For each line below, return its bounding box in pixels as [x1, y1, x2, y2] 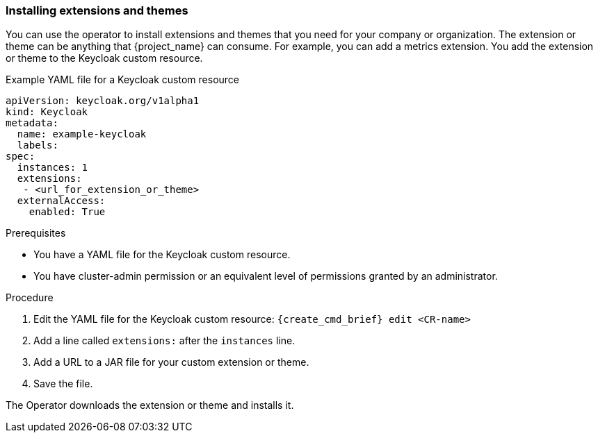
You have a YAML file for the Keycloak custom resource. [33, 249, 291, 261]
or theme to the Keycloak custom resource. [6, 52, 203, 65]
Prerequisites [6, 227, 66, 239]
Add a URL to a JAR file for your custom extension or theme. [33, 356, 309, 369]
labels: [17, 140, 58, 151]
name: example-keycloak [17, 128, 147, 140]
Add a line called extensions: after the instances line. [33, 335, 296, 347]
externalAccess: [17, 195, 106, 207]
